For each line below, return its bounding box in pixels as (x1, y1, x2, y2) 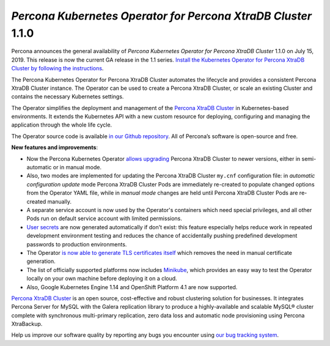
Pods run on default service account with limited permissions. (26, 215, 183, 223)
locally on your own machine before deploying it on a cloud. (26, 275, 177, 282)
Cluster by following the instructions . (11, 65, 104, 72)
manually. (47, 197, 71, 205)
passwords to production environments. (26, 240, 127, 248)
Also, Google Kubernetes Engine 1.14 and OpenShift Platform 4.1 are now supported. (26, 283, 238, 290)
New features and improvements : (11, 144, 98, 151)
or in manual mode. (53, 164, 102, 171)
